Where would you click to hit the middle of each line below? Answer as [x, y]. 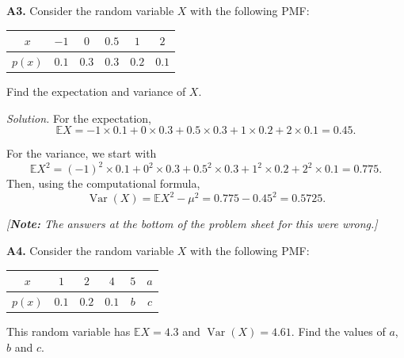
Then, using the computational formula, [103, 183]
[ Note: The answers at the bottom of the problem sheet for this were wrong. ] [192, 224]
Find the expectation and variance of [96, 91]
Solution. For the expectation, [79, 118]
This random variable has [69, 331]
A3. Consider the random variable [90, 10]
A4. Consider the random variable [90, 250]
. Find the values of [338, 331]
